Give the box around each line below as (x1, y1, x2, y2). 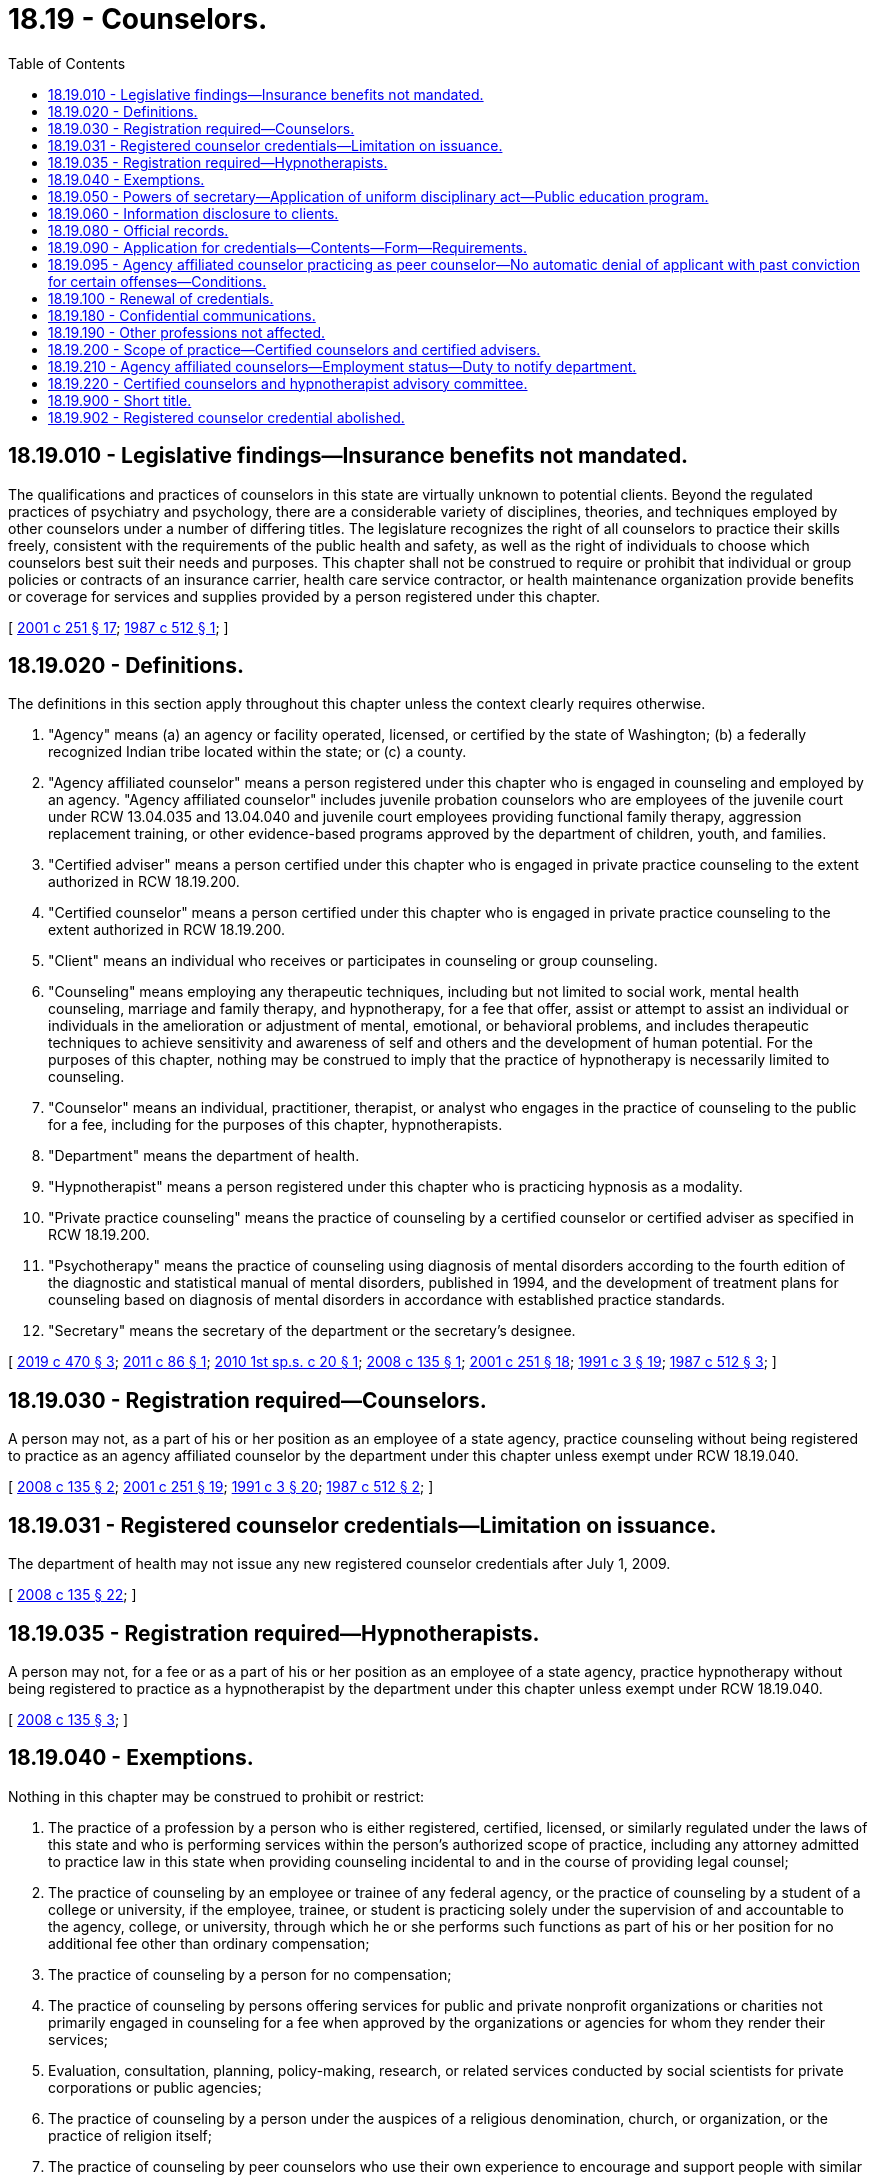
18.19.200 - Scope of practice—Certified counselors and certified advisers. (48, 340, 541, 358)
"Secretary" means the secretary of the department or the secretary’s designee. (48, 1322, 576, 1340)
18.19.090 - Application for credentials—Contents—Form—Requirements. (48, 238, 528, 256)
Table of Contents (8, 54, 126, 72)
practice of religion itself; (48, 2126, 213, 2144)
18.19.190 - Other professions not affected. (48, 323, 326, 341)
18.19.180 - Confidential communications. (48, 306, 316, 324)
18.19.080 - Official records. (48, 221, 229, 239)
